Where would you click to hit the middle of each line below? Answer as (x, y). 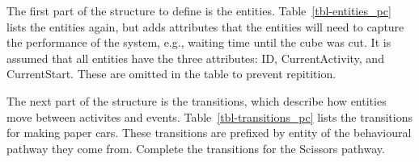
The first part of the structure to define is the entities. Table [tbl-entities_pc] (199, 10)
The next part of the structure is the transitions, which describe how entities (197, 100)
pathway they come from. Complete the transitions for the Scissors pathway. (196, 148)
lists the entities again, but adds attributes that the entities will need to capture (205, 26)
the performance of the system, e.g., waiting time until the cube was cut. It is (199, 42)
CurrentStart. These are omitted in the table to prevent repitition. (171, 74)
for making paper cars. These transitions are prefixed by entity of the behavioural (209, 133)
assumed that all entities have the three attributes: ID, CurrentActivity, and (195, 58)
